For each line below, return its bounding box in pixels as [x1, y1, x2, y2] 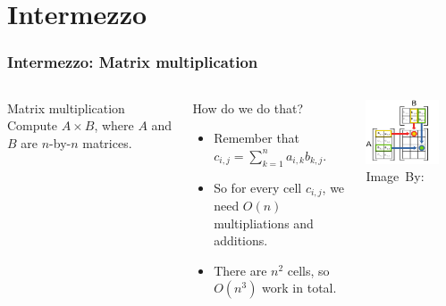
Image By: [366, 167, 425, 186]
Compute [7, 116, 57, 135]
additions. [214, 231, 268, 250]
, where [94, 116, 134, 135]
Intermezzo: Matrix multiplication [7, 51, 258, 73]
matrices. [82, 133, 132, 152]
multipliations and [214, 213, 314, 232]
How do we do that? [192, 98, 304, 117]
